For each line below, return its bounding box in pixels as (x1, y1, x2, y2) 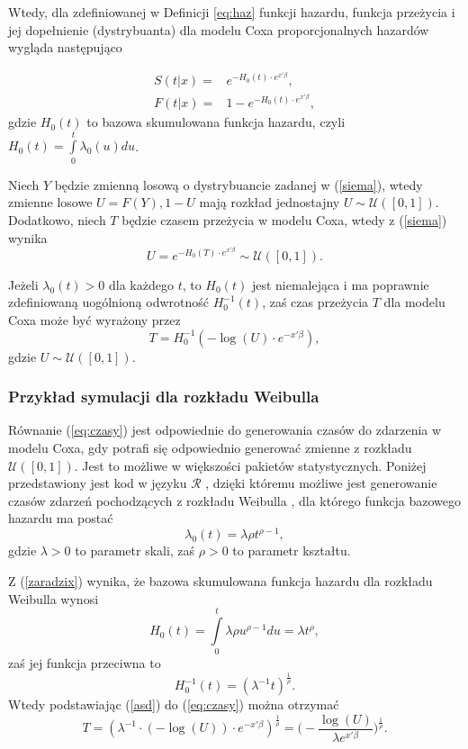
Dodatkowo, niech (8, 211, 106, 229)
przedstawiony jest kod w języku (8, 474, 187, 492)
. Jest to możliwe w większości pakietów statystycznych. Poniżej (74, 456, 427, 474)
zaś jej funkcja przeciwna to (8, 654, 161, 672)
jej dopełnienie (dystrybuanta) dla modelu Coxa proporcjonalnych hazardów (8, 20, 429, 39)
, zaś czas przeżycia (262, 293, 369, 311)
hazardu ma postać (8, 509, 113, 528)
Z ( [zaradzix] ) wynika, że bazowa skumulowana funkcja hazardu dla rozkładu (8, 572, 433, 591)
